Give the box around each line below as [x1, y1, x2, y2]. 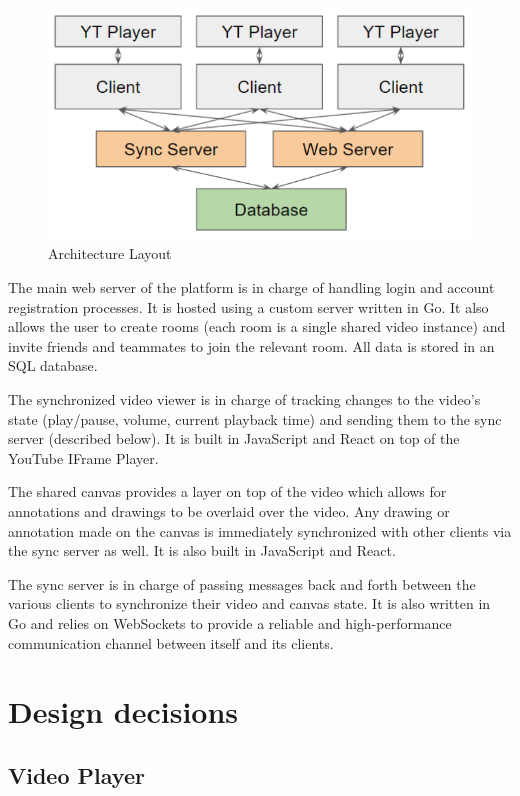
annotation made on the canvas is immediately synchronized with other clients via [8, 520, 512, 541]
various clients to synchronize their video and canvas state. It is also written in [8, 593, 491, 614]
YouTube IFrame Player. [8, 447, 159, 468]
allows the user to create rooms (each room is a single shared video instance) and [8, 316, 506, 337]
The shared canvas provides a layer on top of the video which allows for [8, 481, 447, 502]
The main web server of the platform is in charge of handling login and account [8, 277, 495, 298]
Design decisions [8, 691, 239, 732]
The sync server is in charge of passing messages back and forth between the [8, 573, 476, 594]
